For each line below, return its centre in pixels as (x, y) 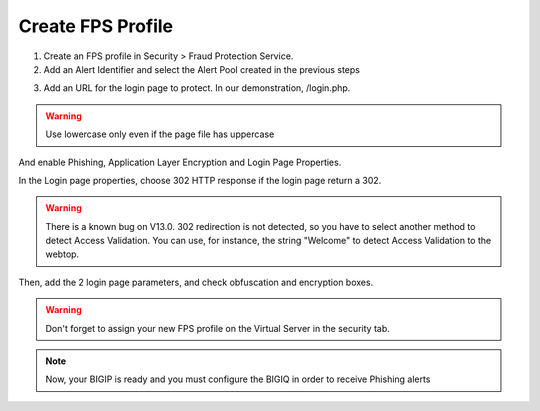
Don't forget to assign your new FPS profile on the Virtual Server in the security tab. (217, 328)
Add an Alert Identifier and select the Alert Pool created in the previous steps (201, 69)
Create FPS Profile (96, 26)
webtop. (62, 254)
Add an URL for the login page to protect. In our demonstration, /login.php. (197, 88)
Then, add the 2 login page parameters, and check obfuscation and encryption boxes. (196, 282)
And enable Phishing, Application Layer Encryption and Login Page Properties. (180, 162)
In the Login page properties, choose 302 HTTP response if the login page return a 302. (200, 180)
